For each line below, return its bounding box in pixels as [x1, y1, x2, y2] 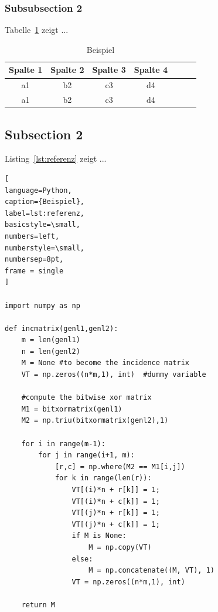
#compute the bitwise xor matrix [21, 393, 152, 402]
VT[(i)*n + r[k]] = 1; [71, 486, 160, 494]
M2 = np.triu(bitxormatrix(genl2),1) [21, 416, 169, 425]
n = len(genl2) [21, 347, 80, 356]
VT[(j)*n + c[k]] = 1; [71, 520, 160, 529]
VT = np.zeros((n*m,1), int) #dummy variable [21, 370, 206, 379]
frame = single [5, 266, 64, 275]
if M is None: [71, 531, 127, 540]
